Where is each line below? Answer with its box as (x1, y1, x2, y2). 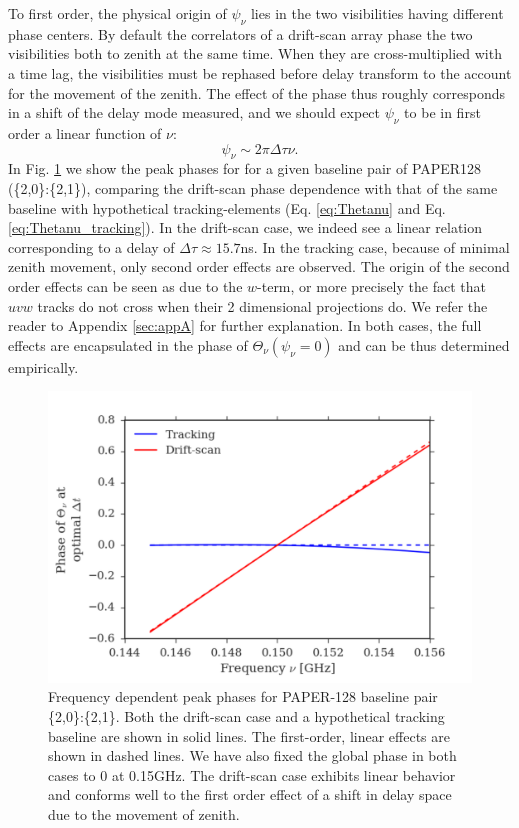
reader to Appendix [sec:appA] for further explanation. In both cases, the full (8, 315, 482, 336)
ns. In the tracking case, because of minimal (240, 236, 510, 257)
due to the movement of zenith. (48, 803, 240, 824)
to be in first (404, 102, 481, 123)
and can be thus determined (338, 334, 510, 355)
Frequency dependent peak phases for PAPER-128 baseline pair (48, 686, 438, 707)
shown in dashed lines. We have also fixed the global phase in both (48, 745, 457, 766)
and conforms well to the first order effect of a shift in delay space (48, 784, 452, 805)
